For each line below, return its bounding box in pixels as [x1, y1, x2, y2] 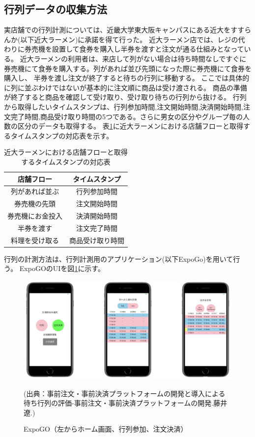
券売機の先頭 [14, 198, 56, 209]
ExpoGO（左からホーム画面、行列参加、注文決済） [24, 424, 188, 434]
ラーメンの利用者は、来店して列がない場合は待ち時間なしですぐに [33, 53, 247, 63]
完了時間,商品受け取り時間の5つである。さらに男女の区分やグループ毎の [10, 111, 243, 121]
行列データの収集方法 [4, 1, 107, 17]
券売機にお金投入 [7, 211, 62, 221]
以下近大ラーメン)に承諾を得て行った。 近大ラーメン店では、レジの [20, 34, 238, 44]
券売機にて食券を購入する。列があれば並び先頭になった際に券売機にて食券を [4, 63, 252, 73]
